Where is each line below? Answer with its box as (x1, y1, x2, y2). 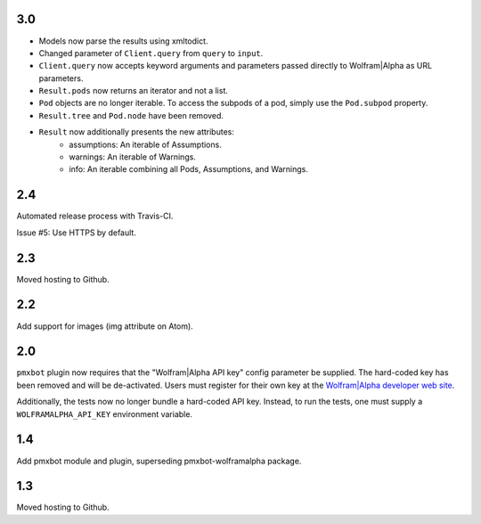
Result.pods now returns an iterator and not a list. (38, 86, 229, 96)
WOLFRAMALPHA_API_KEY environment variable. (16, 408, 193, 419)
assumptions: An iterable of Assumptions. (69, 139, 222, 150)
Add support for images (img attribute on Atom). (16, 321, 193, 332)
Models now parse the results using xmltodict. (38, 36, 208, 46)
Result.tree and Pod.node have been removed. (38, 110, 224, 120)
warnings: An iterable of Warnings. (69, 151, 196, 162)
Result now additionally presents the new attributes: (38, 127, 235, 137)
